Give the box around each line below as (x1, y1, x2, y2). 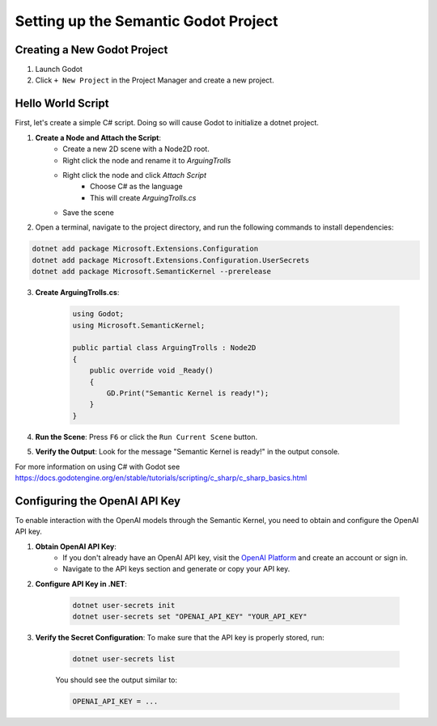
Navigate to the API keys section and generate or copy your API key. (62, 564, 291, 574)
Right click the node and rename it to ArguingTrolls (62, 155, 231, 165)
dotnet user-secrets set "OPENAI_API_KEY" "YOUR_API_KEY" (72, 612, 308, 622)
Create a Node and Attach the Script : (35, 133, 162, 142)
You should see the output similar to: (55, 675, 178, 685)
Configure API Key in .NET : (35, 579, 127, 589)
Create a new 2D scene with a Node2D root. (62, 144, 210, 154)
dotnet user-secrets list (72, 655, 176, 664)
